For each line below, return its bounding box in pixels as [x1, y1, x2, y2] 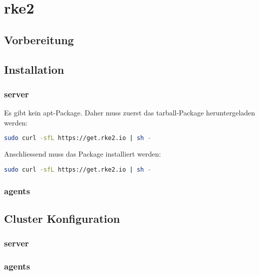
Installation [4, 61, 64, 77]
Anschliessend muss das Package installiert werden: [4, 149, 161, 159]
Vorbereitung [4, 32, 74, 47]
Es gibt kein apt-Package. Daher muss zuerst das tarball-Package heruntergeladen [4, 107, 255, 118]
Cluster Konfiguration [4, 210, 120, 226]
